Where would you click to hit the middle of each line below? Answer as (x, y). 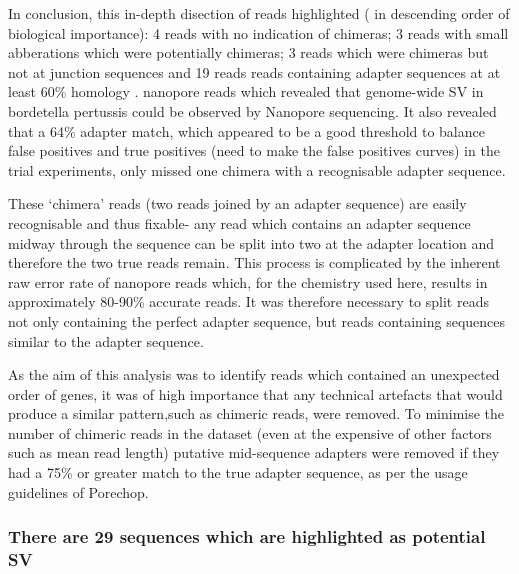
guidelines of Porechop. (78, 491)
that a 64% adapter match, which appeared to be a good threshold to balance (246, 130)
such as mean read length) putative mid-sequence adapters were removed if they (254, 452)
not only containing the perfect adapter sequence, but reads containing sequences (257, 320)
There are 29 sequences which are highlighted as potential (247, 536)
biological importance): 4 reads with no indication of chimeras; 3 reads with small (258, 32)
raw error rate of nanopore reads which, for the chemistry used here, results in (248, 281)
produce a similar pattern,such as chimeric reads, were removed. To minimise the (256, 413)
